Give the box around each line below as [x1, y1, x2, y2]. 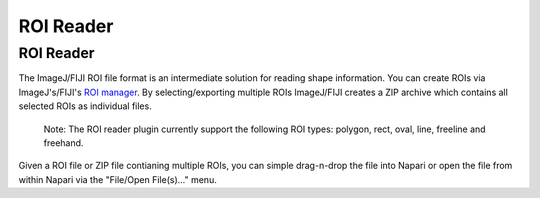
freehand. [43, 136, 84, 149]
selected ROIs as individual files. [18, 100, 152, 112]
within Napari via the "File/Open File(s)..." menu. [18, 173, 217, 185]
